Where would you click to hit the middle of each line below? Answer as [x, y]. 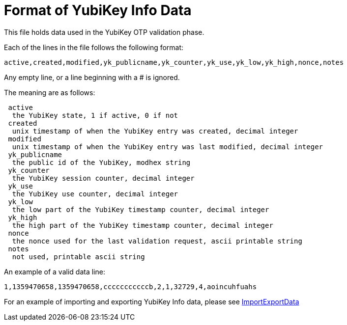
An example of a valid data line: [55, 271]
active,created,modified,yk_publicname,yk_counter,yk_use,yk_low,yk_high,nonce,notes [174, 62]
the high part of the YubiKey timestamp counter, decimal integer [143, 225]
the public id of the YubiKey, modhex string [101, 162]
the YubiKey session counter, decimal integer [103, 178]
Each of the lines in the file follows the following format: [94, 47]
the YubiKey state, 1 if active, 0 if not [95, 115]
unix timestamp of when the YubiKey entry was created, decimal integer [155, 131]
